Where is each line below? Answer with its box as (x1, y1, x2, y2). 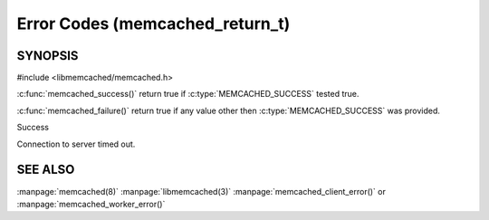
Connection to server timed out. (16, 139, 136, 149)
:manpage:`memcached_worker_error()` (16, 198, 166, 209)
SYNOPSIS (16, 48, 79, 63)
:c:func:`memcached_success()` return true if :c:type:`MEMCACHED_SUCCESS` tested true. (16, 89, 360, 100)
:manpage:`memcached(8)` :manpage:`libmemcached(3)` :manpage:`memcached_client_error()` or (16, 186, 387, 196)
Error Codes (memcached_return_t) (16, 14, 291, 33)
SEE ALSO (16, 162, 75, 177)
